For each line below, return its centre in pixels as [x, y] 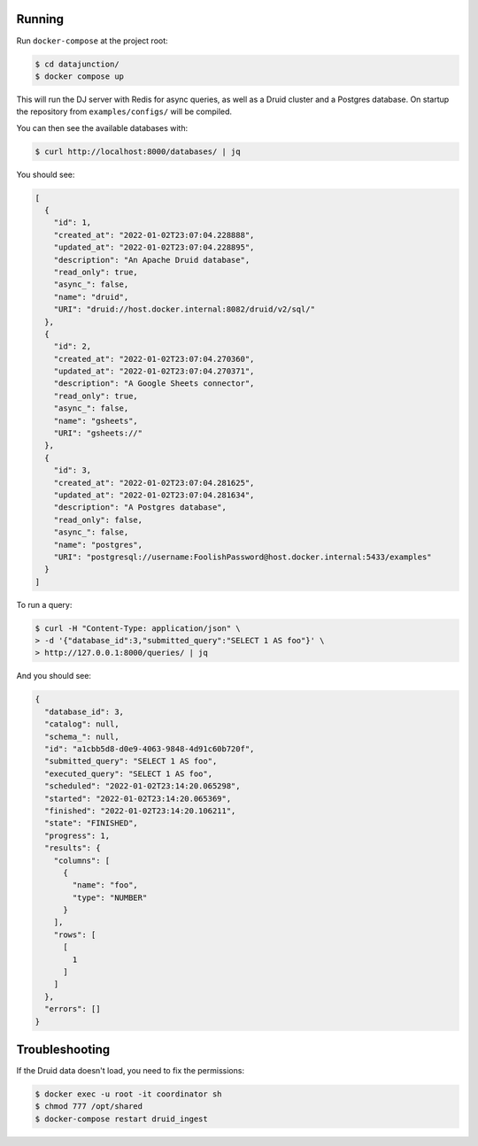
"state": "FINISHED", [92, 823]
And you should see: [54, 676]
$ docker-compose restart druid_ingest [121, 1119]
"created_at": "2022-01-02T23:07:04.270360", [154, 359]
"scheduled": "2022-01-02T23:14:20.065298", [143, 786]
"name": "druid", [91, 297]
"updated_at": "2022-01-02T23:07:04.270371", [154, 371]
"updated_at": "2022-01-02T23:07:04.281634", [154, 495]
